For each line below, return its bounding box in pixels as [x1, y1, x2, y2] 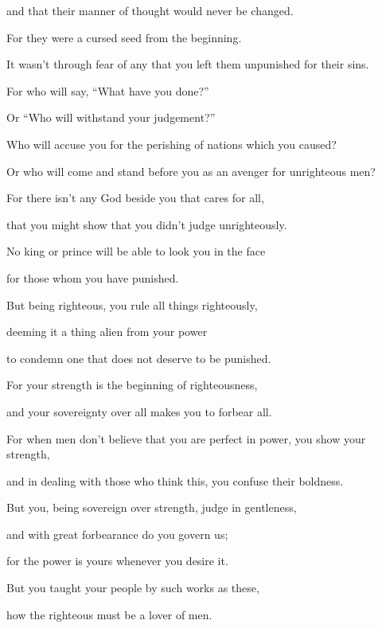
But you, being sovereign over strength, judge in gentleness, [6, 499, 297, 516]
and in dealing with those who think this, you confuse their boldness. [6, 472, 344, 489]
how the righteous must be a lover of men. [6, 606, 212, 622]
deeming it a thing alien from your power [6, 323, 208, 340]
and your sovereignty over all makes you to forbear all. [6, 403, 272, 419]
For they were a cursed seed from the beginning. [6, 29, 242, 45]
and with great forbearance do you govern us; [6, 525, 228, 542]
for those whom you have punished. [6, 269, 179, 286]
